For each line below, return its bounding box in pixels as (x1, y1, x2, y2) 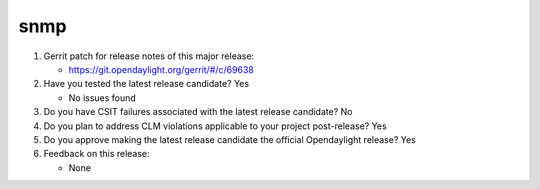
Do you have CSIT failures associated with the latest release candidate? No (43, 106, 353, 118)
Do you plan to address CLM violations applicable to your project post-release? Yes (43, 120, 387, 132)
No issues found (68, 91, 137, 104)
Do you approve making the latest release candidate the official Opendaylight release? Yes (43, 133, 417, 145)
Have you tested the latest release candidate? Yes (43, 78, 250, 90)
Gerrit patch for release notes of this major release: (43, 50, 255, 62)
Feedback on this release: (43, 148, 150, 160)
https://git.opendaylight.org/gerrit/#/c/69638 (68, 63, 254, 75)
